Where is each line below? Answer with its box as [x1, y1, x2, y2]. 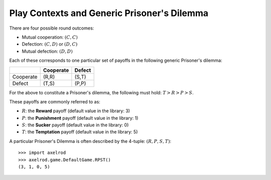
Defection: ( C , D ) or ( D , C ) [22, 41, 78, 47]
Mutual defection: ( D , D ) [22, 48, 73, 54]
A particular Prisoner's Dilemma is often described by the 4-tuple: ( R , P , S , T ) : [9, 138, 172, 144]
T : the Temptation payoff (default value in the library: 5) [22, 129, 138, 135]
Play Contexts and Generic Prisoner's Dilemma [9, 8, 209, 19]
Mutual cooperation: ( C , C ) [22, 34, 78, 40]
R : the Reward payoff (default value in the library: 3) [22, 108, 130, 114]
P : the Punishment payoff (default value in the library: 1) [22, 115, 139, 121]
